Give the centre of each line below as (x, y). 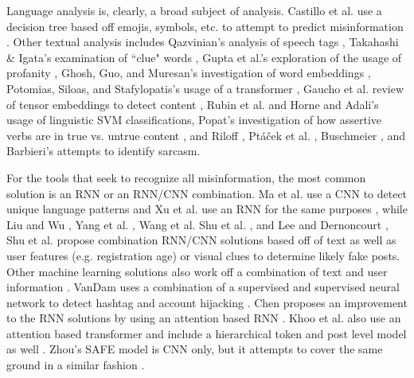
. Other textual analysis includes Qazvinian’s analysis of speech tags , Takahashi (203, 42)
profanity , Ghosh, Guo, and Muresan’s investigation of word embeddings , (189, 73)
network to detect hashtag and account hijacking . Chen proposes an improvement (207, 302)
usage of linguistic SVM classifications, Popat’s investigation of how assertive (194, 120)
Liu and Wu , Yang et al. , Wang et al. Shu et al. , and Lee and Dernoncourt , (197, 224)
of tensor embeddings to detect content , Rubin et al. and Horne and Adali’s (193, 104)
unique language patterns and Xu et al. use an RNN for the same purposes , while (207, 209)
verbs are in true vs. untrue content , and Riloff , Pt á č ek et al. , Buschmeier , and (206, 135)
